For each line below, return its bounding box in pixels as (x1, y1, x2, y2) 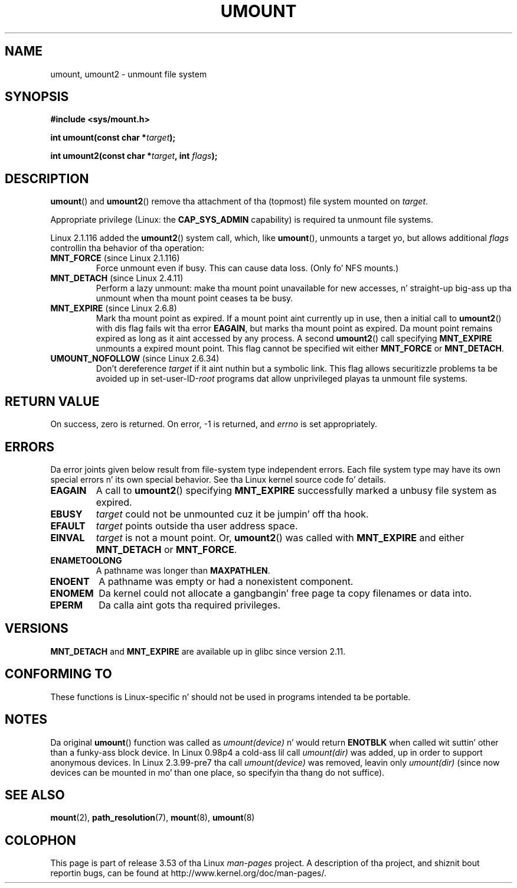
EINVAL (50, 531, 85, 544)
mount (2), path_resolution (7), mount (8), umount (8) (50, 812, 255, 823)
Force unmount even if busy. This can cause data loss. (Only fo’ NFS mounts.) (96, 263, 399, 274)
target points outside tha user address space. (96, 519, 298, 532)
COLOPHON (5, 832, 76, 848)
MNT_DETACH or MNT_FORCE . (96, 543, 237, 555)
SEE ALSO (5, 787, 65, 802)
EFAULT (50, 519, 86, 532)
